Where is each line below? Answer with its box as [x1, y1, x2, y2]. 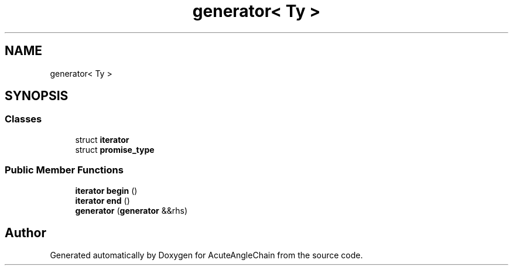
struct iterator [75, 134, 129, 145]
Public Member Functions [5, 164, 124, 176]
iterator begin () [75, 185, 138, 196]
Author [5, 225, 46, 240]
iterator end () [75, 195, 130, 206]
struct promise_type [75, 144, 155, 155]
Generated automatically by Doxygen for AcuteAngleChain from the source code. [50, 250, 363, 261]
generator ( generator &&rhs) [75, 205, 187, 216]
